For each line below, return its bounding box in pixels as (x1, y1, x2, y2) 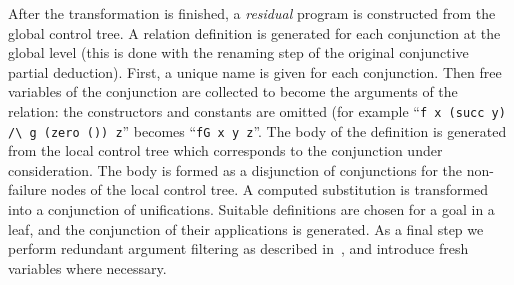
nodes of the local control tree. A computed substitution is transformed (51, 179, 489, 200)
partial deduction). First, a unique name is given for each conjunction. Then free (8, 61, 502, 82)
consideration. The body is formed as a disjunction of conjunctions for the (8, 159, 462, 180)
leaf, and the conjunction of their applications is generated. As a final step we (8, 218, 484, 239)
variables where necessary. (8, 257, 167, 278)
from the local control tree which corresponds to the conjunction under (8, 140, 443, 161)
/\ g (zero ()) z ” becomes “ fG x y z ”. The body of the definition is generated (8, 120, 507, 141)
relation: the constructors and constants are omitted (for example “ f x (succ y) (8, 100, 506, 121)
